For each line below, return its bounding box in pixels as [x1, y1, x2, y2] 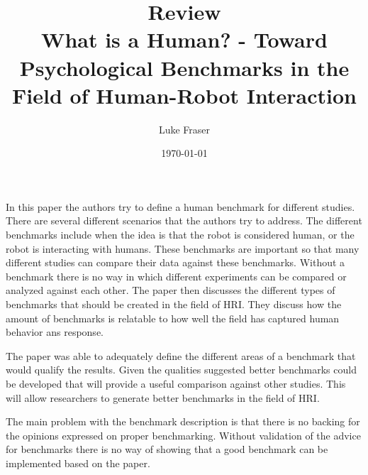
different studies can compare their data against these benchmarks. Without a [6, 255, 345, 270]
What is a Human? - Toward [41, 25, 328, 54]
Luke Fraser [158, 121, 211, 136]
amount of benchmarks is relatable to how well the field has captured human [6, 310, 340, 325]
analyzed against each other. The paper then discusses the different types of [6, 283, 335, 297]
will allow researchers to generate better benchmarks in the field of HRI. [6, 390, 320, 405]
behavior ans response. [6, 324, 104, 339]
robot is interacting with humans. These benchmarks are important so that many [6, 241, 359, 256]
